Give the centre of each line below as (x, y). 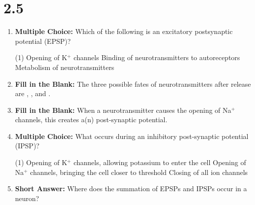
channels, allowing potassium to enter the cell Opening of (160, 162)
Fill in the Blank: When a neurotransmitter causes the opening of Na (123, 110)
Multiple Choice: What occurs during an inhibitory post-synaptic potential (132, 136)
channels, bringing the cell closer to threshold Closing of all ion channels (139, 172)
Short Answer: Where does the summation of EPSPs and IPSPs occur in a (131, 188)
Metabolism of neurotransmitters (65, 67)
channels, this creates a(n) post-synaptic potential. (91, 120)
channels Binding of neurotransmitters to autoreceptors (157, 57)
